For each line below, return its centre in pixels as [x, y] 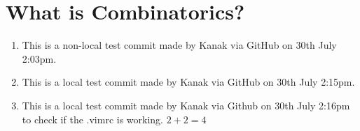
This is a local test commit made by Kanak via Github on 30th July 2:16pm [186, 105]
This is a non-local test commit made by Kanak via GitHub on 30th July [179, 45]
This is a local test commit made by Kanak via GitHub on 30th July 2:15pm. [188, 82]
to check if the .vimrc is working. [92, 119]
